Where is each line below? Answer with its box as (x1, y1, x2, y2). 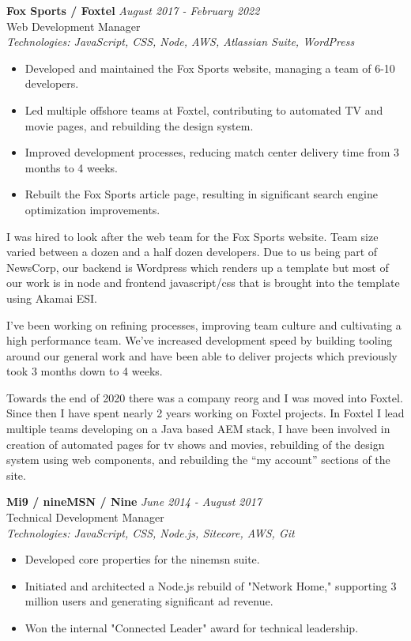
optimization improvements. (25, 201, 160, 217)
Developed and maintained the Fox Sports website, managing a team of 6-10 (25, 59, 395, 76)
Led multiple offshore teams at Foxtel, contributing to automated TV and (25, 101, 383, 118)
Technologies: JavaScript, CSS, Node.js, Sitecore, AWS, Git (6, 524, 295, 541)
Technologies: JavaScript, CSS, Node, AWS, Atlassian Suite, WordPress (6, 33, 355, 50)
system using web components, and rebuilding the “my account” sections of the (6, 451, 390, 468)
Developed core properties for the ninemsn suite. (25, 551, 260, 567)
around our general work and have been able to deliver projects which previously (6, 347, 398, 364)
